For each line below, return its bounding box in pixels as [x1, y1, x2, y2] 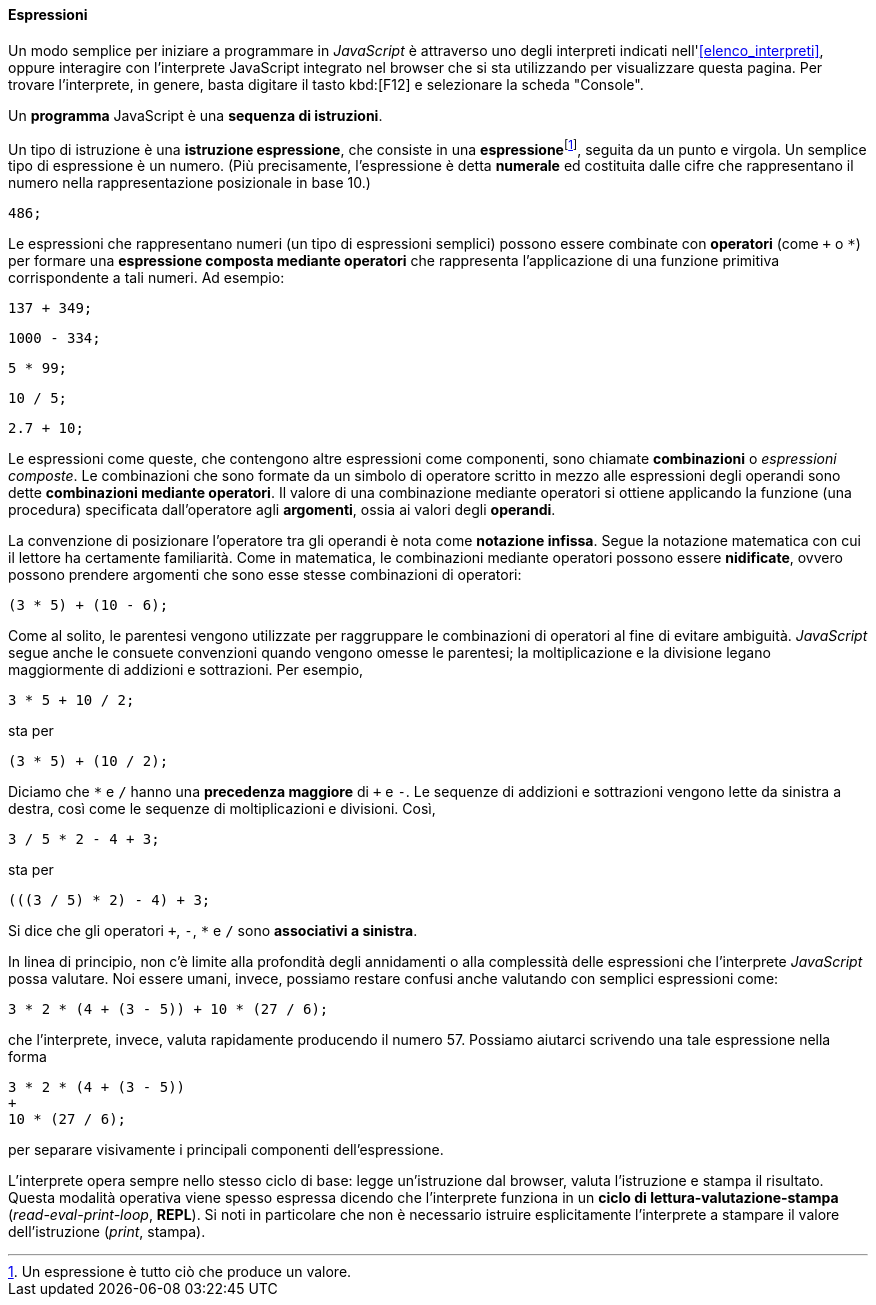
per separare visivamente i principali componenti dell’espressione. [8, 1141, 444, 1159]
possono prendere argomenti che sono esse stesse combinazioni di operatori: [8, 566, 522, 584]
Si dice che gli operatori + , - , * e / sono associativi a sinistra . [8, 922, 418, 940]
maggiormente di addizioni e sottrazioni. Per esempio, [8, 661, 364, 679]
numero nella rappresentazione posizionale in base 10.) [8, 174, 371, 192]
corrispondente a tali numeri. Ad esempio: [8, 269, 285, 287]
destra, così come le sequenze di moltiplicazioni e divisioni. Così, [8, 800, 436, 818]
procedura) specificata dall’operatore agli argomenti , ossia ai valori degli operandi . [8, 501, 556, 519]
